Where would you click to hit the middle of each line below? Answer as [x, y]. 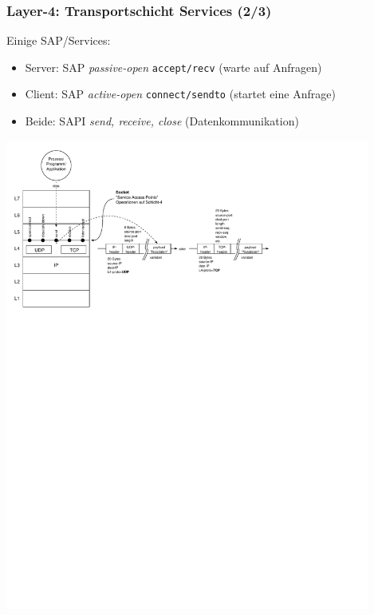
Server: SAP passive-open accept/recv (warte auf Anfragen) [173, 67]
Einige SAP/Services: [59, 40]
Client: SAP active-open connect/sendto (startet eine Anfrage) [180, 94]
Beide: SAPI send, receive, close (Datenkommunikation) [162, 121]
